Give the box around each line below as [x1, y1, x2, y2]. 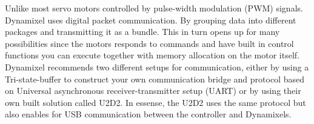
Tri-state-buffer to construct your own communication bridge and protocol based [5, 72, 304, 85]
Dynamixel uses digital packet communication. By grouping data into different [5, 13, 296, 26]
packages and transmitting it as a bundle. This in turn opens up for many [5, 25, 280, 38]
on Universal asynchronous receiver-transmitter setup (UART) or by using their [5, 84, 301, 97]
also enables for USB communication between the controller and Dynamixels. [5, 108, 292, 120]
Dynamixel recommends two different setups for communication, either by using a [5, 60, 309, 73]
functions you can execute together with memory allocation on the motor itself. [5, 49, 299, 61]
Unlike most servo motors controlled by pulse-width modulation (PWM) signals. [5, 2, 303, 14]
